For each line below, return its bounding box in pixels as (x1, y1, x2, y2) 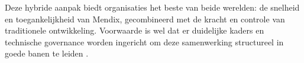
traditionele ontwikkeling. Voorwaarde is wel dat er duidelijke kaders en (5, 24, 264, 37)
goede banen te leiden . (5, 47, 89, 59)
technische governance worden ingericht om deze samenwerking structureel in (5, 35, 284, 48)
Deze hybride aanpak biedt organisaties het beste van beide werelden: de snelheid (5, 1, 300, 13)
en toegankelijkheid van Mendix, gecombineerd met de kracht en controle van (5, 12, 285, 25)
